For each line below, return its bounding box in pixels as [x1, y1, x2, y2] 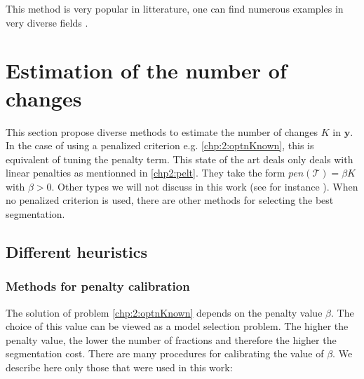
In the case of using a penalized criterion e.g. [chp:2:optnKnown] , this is [6, 138, 314, 153]
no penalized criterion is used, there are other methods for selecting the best [6, 193, 334, 207]
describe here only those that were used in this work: [6, 360, 233, 375]
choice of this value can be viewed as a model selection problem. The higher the [6, 319, 349, 333]
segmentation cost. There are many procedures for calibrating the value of [6, 346, 324, 361]
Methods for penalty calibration [6, 277, 190, 295]
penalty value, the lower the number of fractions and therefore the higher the [6, 332, 337, 347]
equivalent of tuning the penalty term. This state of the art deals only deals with [6, 151, 353, 166]
